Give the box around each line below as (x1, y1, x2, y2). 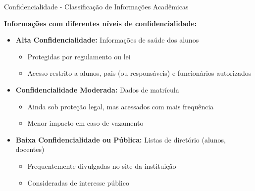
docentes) (15, 144, 45, 154)
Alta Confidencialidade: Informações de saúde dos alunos (15, 35, 199, 45)
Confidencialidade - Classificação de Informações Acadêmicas (4, 1, 189, 11)
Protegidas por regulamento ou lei (27, 51, 131, 61)
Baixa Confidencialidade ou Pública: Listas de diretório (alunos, (15, 134, 226, 144)
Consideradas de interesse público (27, 177, 129, 188)
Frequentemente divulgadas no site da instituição (27, 160, 176, 171)
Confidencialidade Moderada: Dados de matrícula (15, 84, 179, 95)
